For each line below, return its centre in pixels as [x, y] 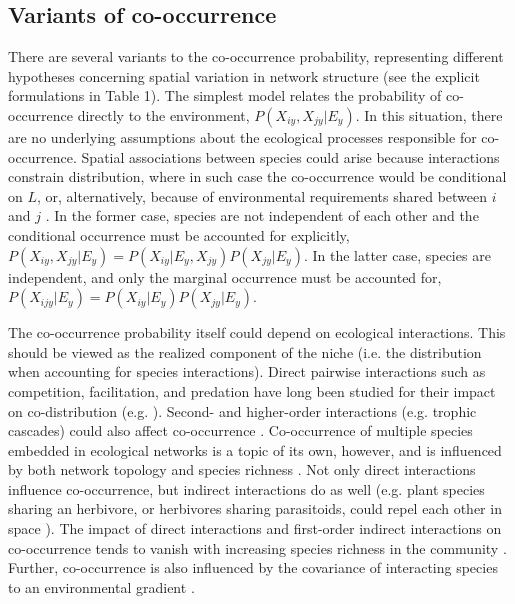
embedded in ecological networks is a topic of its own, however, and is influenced [255, 449]
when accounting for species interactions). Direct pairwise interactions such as [247, 371]
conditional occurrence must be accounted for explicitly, [179, 234]
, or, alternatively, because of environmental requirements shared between [262, 195]
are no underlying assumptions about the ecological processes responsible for [242, 136]
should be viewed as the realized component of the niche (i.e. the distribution [245, 351]
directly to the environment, [163, 114]
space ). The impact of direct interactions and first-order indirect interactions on [255, 528]
